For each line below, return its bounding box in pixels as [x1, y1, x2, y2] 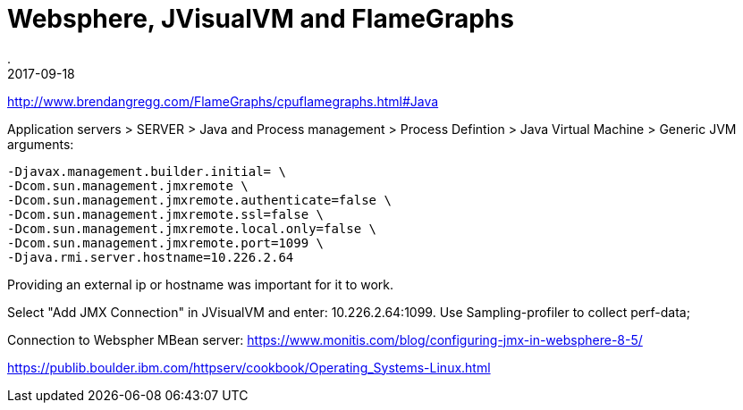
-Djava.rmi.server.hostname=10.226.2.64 [7, 249, 294, 264]
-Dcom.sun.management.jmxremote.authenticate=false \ [7, 192, 392, 207]
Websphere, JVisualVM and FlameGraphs [7, 4, 514, 34]
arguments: [7, 136, 74, 152]
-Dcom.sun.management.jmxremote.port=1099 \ [7, 235, 325, 250]
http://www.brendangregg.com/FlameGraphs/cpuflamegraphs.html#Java [7, 93, 439, 109]
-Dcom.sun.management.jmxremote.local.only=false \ [7, 221, 377, 236]
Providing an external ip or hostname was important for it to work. [7, 276, 394, 292]
